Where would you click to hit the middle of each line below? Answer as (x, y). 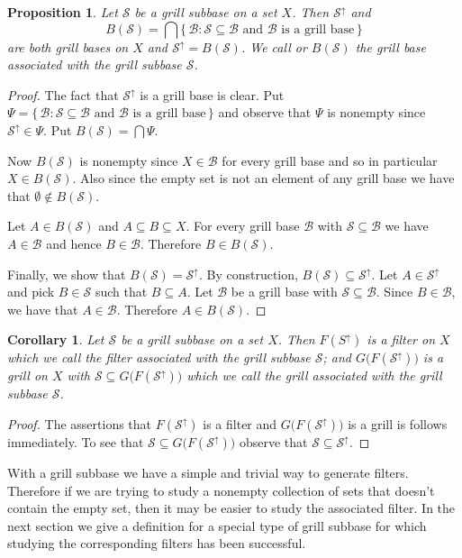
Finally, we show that (67, 274)
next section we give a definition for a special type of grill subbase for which (217, 525)
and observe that (265, 112)
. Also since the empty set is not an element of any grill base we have (263, 178)
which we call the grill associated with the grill (314, 375)
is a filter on (401, 339)
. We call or (274, 46)
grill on (27, 375)
